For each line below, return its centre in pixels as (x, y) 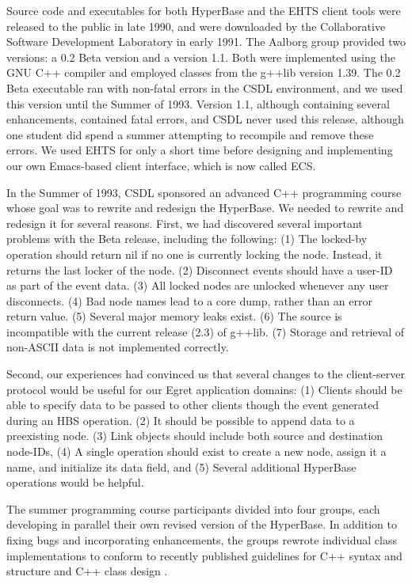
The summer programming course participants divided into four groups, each (193, 508)
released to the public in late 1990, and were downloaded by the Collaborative (196, 26)
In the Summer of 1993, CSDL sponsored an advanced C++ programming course (204, 192)
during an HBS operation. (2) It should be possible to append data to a (181, 420)
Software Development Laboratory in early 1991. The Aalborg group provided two (206, 42)
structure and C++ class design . (87, 571)
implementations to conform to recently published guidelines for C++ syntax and (204, 555)
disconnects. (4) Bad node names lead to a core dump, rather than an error (189, 300)
